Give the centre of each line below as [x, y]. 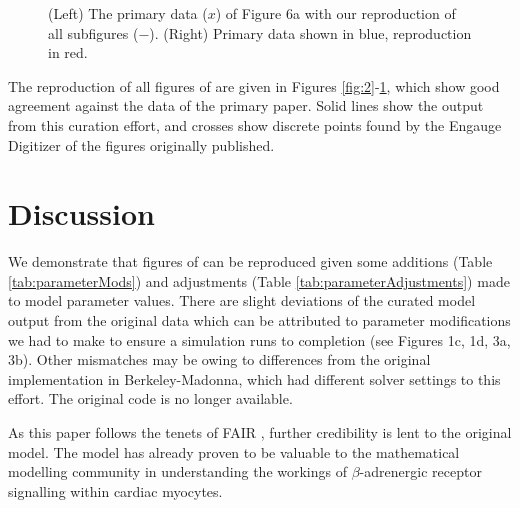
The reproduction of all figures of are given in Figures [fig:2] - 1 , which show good [254, 85]
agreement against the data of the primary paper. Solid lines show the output [246, 105]
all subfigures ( [93, 32]
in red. [68, 52]
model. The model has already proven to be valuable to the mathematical [234, 451]
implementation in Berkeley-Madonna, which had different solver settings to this [254, 378]
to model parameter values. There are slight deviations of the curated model [242, 300]
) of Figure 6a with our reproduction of [335, 13]
